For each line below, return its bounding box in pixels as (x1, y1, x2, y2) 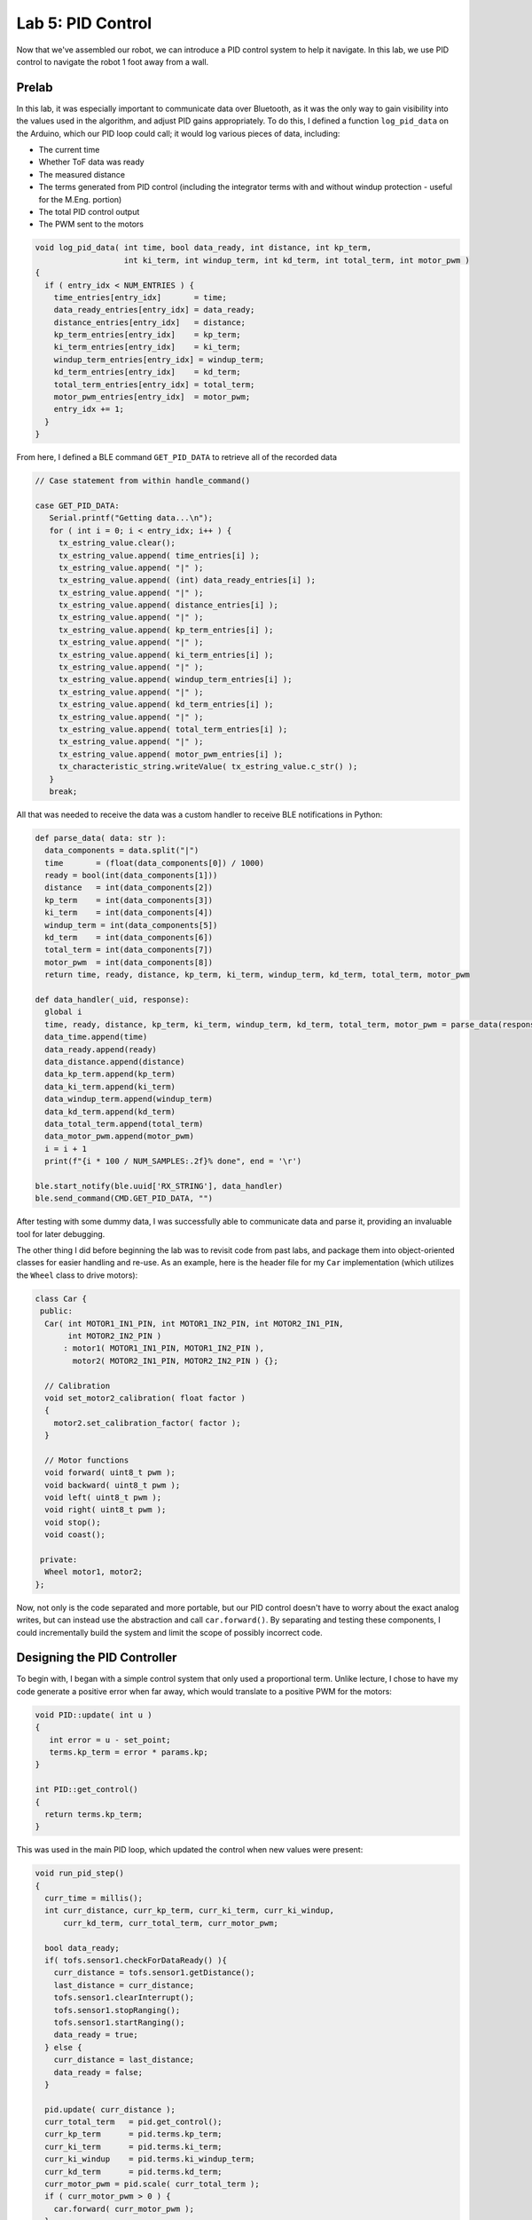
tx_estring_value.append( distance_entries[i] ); (58, 600, 278, 610)
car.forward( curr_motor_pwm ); (53, 2203, 195, 2214)
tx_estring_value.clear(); (58, 538, 176, 548)
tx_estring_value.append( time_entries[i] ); (58, 551, 261, 560)
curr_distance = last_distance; (53, 2055, 195, 2065)
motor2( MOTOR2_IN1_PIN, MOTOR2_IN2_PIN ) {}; (72, 1355, 278, 1366)
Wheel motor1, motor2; (44, 1567, 144, 1577)
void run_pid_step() (35, 1868, 124, 1878)
